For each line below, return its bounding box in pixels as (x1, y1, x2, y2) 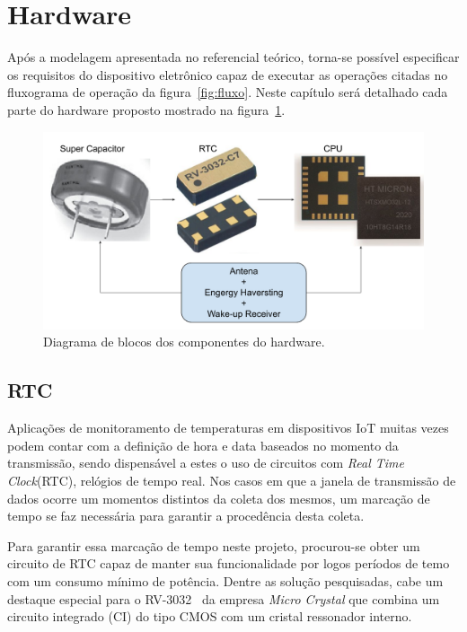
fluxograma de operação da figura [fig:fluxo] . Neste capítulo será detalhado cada (7, 83, 448, 101)
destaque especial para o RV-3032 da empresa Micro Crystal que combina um (7, 589, 440, 608)
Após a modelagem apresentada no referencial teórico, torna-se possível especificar (7, 48, 460, 66)
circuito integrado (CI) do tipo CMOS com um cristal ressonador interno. (7, 607, 412, 626)
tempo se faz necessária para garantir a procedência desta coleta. (7, 506, 365, 525)
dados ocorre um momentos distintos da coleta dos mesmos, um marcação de (7, 488, 430, 507)
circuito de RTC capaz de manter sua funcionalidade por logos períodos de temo (7, 554, 450, 573)
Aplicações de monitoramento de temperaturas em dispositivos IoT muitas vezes (7, 418, 449, 437)
